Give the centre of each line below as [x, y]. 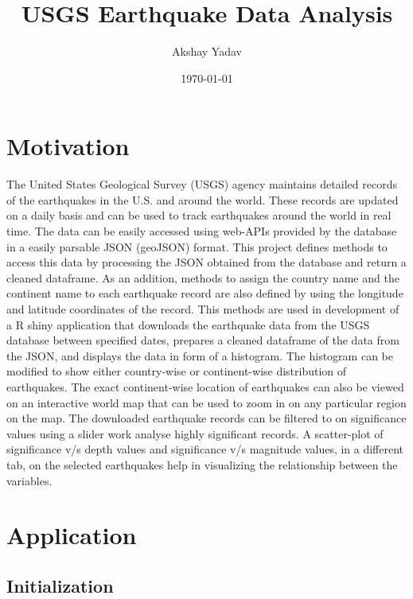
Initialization [60, 585]
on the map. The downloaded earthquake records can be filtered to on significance [206, 418]
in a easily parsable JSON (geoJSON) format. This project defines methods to [197, 246]
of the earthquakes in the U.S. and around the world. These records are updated [203, 199]
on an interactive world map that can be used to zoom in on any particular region [206, 402]
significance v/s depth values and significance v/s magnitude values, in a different [205, 449]
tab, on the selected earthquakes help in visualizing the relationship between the [202, 464]
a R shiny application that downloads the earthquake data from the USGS [188, 324]
